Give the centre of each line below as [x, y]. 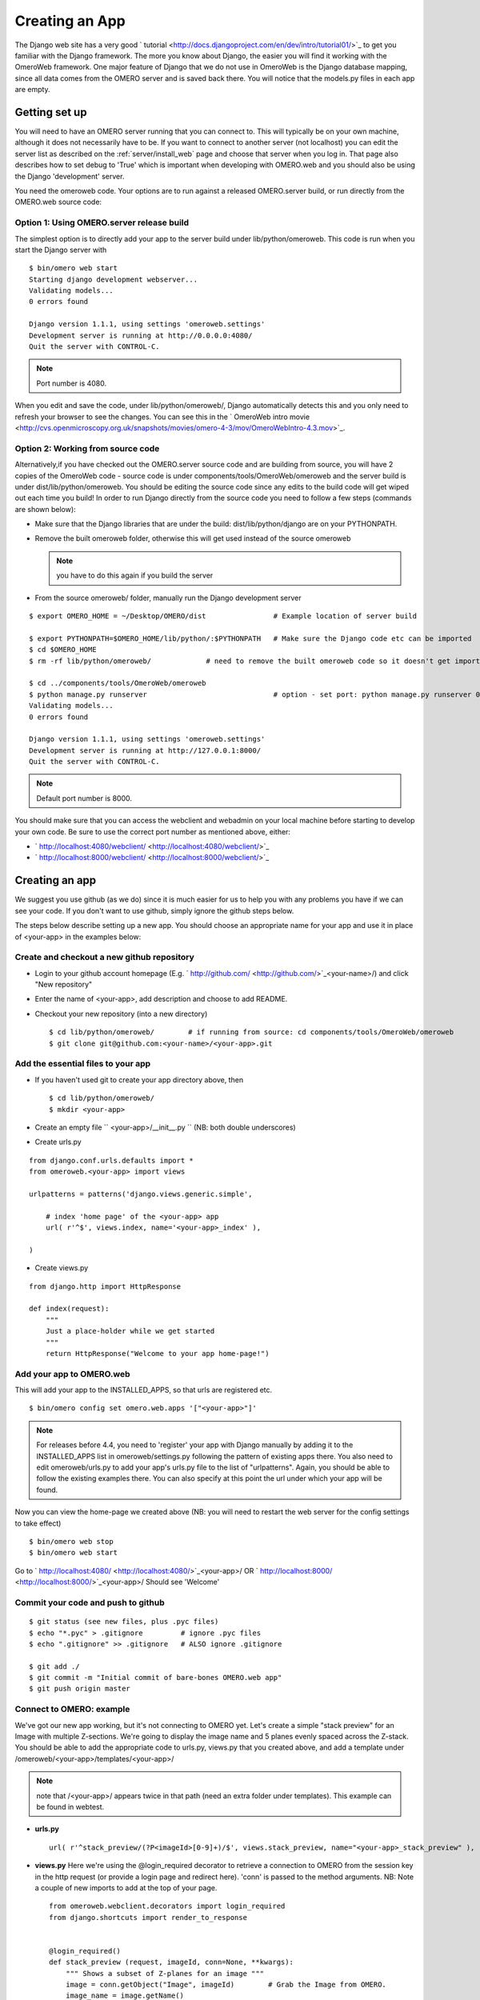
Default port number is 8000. [84, 798]
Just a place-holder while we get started [130, 1331]
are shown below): [45, 509]
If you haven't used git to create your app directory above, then [139, 1079]
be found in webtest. [70, 1806]
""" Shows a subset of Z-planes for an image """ [164, 1973]
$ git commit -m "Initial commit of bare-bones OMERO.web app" [156, 1678]
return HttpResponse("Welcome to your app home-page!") [157, 1353]
